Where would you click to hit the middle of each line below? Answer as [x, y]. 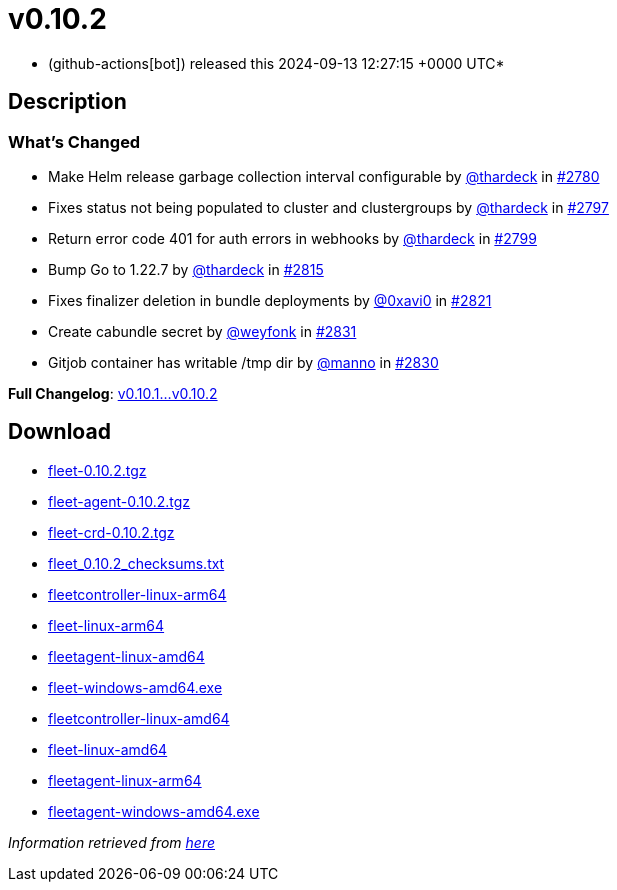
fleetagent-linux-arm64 [125, 780]
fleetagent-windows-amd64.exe [154, 811]
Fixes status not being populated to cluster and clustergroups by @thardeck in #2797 [328, 207]
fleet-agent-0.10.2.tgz [119, 501]
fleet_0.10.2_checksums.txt [136, 563]
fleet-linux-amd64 [108, 749]
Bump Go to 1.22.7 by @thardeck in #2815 [186, 269]
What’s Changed [74, 141]
